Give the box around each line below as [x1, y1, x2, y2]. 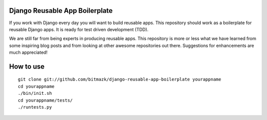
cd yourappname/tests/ [18, 97, 73, 103]
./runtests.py [18, 104, 52, 110]
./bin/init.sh [18, 90, 52, 96]
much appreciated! [9, 49, 48, 55]
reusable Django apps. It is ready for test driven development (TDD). [9, 26, 149, 32]
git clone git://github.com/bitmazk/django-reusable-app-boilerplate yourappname [18, 77, 222, 82]
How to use [9, 62, 44, 71]
